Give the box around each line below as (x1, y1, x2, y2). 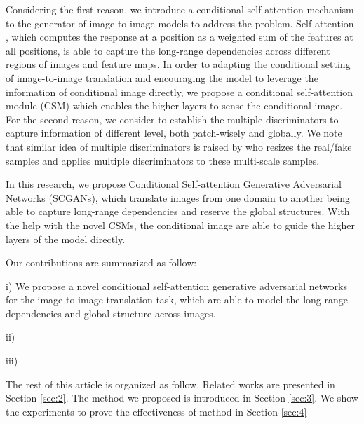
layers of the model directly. (6, 231, 126, 246)
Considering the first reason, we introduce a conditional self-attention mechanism (6, 2, 354, 16)
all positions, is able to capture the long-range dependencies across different (6, 43, 330, 57)
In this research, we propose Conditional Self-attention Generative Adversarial (6, 177, 342, 191)
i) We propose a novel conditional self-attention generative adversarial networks (6, 278, 348, 293)
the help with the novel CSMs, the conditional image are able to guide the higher (6, 217, 355, 232)
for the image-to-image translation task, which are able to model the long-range (6, 292, 348, 307)
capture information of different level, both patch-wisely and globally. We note (6, 125, 342, 140)
